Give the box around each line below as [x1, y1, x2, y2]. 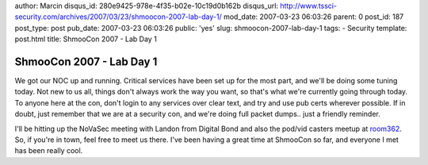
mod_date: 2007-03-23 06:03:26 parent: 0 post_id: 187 [223, 12, 404, 21]
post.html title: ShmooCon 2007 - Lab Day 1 [14, 34, 158, 44]
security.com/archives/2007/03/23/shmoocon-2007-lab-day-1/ [14, 12, 222, 21]
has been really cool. [14, 146, 83, 155]
